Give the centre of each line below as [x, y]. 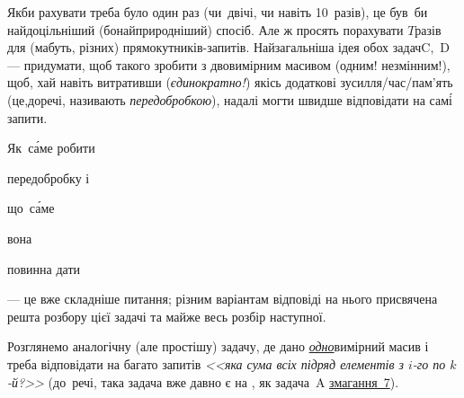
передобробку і [49, 177]
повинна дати [44, 268]
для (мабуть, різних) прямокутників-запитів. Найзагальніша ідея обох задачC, [221, 47]
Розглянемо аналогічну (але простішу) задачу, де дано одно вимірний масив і [218, 346]
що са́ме [31, 208]
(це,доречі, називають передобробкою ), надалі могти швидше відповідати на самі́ [230, 99]
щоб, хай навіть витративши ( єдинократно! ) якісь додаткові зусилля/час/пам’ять [230, 82]
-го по [429, 363]
